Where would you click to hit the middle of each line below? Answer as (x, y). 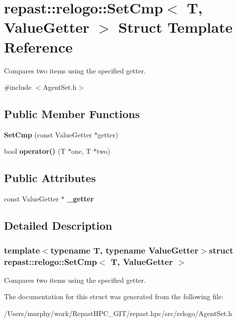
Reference (38, 46)
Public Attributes (50, 178)
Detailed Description (58, 225)
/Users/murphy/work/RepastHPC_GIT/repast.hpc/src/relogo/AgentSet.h (118, 313)
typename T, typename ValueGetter (124, 250)
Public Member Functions (72, 114)
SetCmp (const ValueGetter (48, 134)
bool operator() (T (35, 151)
